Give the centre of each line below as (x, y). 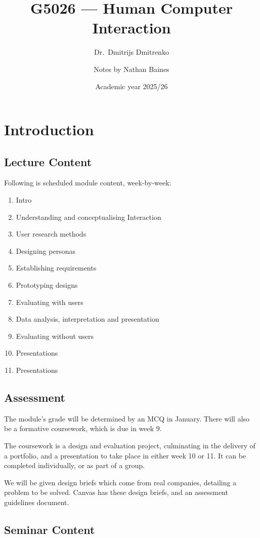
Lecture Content (48, 161)
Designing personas (46, 251)
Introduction (49, 129)
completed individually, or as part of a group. (74, 465)
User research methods (51, 234)
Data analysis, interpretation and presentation (88, 319)
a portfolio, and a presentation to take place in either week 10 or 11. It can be (125, 455)
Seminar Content (50, 529)
